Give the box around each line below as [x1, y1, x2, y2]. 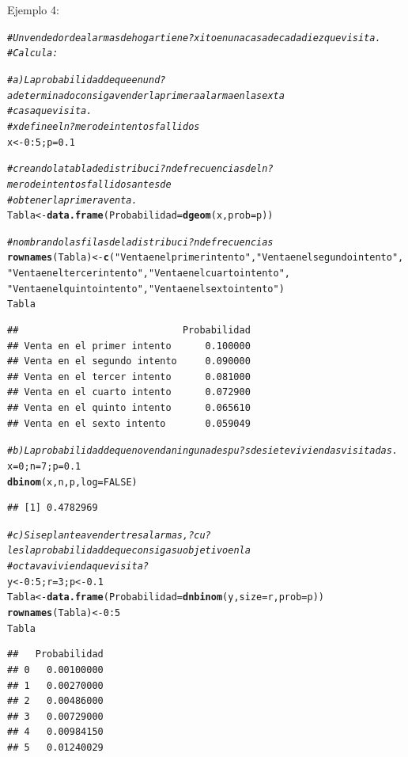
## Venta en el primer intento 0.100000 [7, 340, 251, 352]
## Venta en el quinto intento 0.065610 [7, 402, 251, 414]
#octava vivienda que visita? [7, 561, 149, 573]
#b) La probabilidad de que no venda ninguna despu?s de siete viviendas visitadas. [7, 445, 399, 457]
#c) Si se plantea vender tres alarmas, [7, 529, 189, 541]
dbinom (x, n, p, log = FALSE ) [7, 476, 138, 488]
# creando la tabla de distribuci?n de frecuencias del [7, 163, 263, 175]
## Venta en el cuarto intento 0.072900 [7, 386, 251, 398]
